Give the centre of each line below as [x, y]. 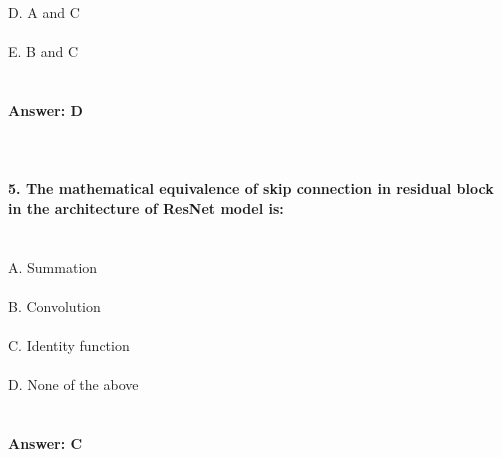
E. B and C [43, 51]
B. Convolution [54, 305]
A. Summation [53, 266]
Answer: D [45, 109]
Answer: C [45, 443]
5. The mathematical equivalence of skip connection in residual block [251, 188]
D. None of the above [73, 384]
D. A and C [44, 12]
